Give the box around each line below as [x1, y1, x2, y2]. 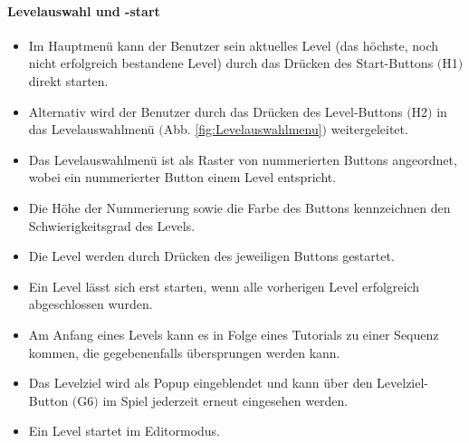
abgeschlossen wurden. [28, 294, 153, 313]
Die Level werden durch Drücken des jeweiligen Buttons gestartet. [28, 246, 395, 265]
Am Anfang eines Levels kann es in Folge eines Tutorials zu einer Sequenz [28, 324, 439, 343]
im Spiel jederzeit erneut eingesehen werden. [102, 390, 349, 409]
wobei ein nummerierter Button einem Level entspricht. [28, 168, 337, 187]
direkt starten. [28, 71, 109, 90]
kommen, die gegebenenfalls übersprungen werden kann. [28, 342, 340, 361]
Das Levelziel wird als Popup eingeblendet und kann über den [28, 373, 373, 392]
